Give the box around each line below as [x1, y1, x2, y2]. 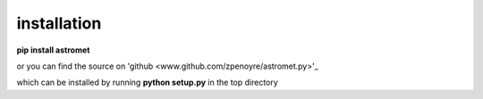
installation [16, 13, 102, 33]
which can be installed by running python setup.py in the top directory [16, 77, 279, 88]
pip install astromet [16, 45, 90, 55]
